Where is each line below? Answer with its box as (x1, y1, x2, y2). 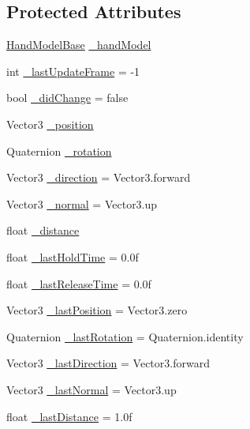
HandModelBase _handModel (6, 36, 151, 53)
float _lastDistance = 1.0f (6, 408, 132, 424)
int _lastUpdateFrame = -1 (6, 62, 140, 79)
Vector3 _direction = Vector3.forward (6, 169, 191, 186)
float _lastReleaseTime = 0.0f (6, 275, 151, 292)
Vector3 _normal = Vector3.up (6, 195, 158, 212)
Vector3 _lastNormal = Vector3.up (6, 381, 177, 397)
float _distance (6, 222, 80, 239)
